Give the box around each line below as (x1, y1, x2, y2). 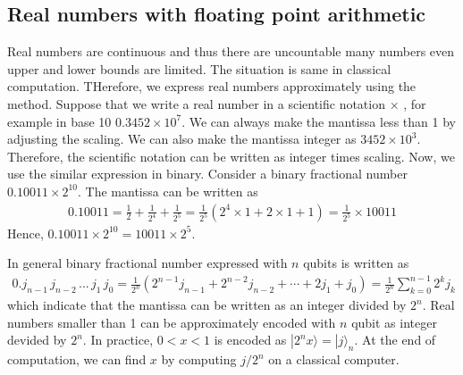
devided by (7, 330, 67, 349)
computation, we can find (7, 350, 147, 369)
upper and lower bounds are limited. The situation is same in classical (7, 59, 391, 78)
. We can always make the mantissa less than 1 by (181, 112, 456, 130)
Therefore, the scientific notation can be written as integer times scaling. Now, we (7, 146, 455, 165)
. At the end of (354, 330, 436, 349)
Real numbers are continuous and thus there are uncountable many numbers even (7, 42, 455, 61)
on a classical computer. (268, 350, 400, 369)
